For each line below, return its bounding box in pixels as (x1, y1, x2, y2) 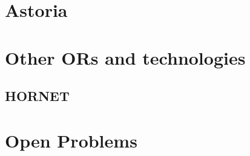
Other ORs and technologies (5, 45, 246, 70)
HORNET (5, 86, 70, 105)
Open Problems (5, 128, 137, 152)
